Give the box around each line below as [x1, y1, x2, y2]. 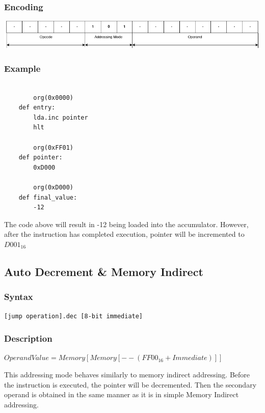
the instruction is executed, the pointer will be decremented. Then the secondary [4, 379, 257, 390]
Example [4, 62, 41, 74]
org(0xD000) [33, 184, 74, 191]
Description [4, 332, 52, 345]
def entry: [18, 104, 56, 112]
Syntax [4, 290, 33, 303]
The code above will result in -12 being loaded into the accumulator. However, [4, 218, 249, 229]
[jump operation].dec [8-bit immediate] [4, 312, 143, 320]
